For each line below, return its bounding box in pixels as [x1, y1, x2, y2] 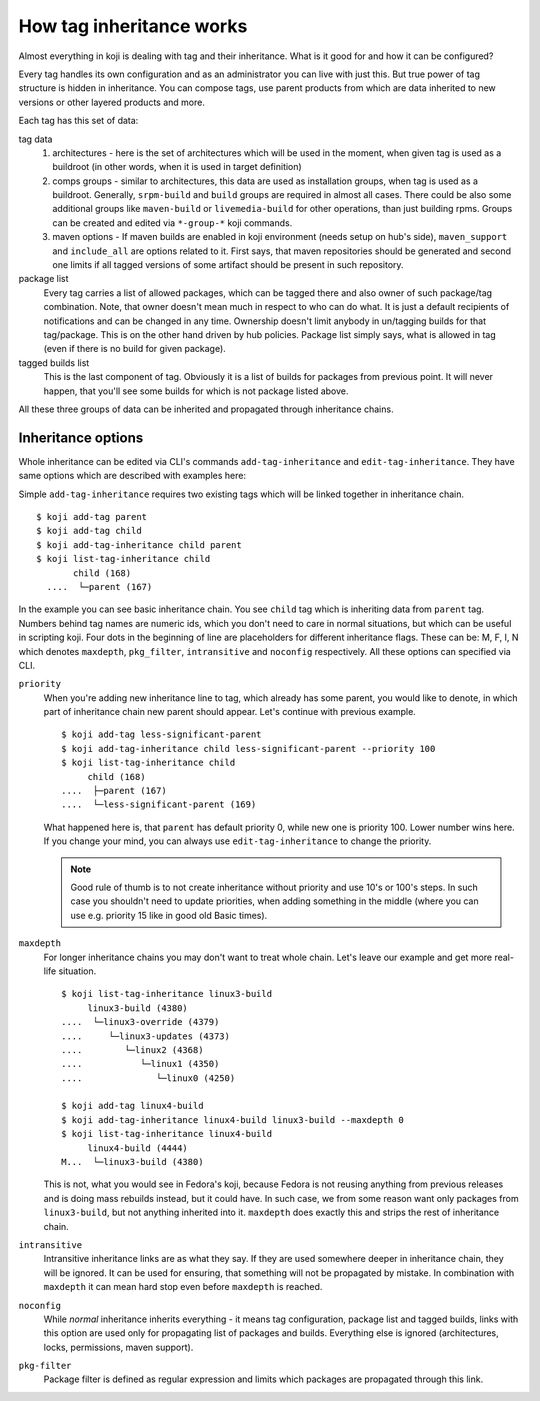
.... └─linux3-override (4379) [61, 1016, 220, 1028]
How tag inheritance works [18, 15, 248, 37]
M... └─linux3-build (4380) [61, 1156, 204, 1168]
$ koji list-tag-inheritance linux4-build [61, 1128, 273, 1140]
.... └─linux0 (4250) [61, 1072, 236, 1084]
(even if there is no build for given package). [43, 343, 227, 355]
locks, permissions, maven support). [43, 1341, 194, 1353]
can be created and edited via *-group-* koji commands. [52, 216, 293, 229]
